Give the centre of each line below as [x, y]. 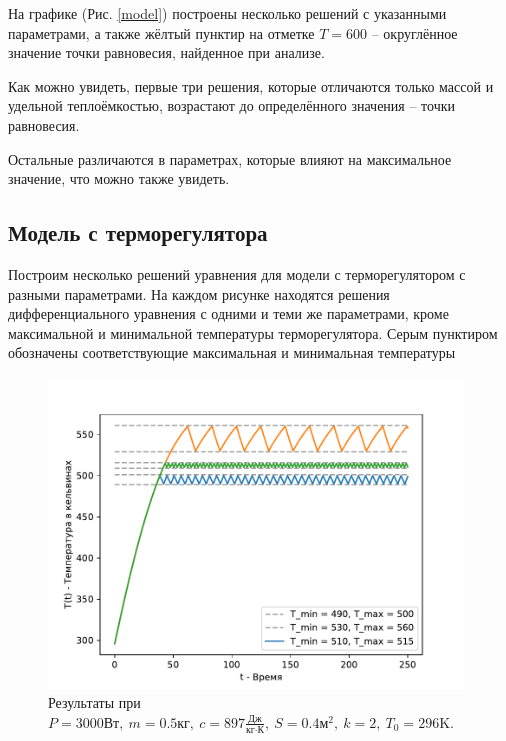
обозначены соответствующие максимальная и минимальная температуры [232, 352]
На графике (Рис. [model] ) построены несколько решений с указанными [227, 13]
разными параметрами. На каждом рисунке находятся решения [199, 293]
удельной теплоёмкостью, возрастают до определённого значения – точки [232, 105]
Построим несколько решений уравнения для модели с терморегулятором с [237, 273]
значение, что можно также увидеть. [119, 178]
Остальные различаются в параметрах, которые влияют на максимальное [230, 158]
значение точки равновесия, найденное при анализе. [166, 52]
